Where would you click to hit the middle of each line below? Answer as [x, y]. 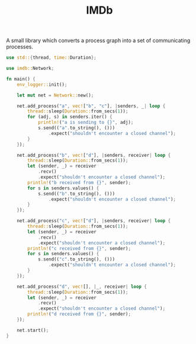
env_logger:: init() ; [42, 84]
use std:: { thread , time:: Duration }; [51, 58]
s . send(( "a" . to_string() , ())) [76, 128]
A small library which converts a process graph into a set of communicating [98, 41]
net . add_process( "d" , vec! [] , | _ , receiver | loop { [82, 287]
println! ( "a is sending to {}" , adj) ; [86, 123]
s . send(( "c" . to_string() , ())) [76, 259]
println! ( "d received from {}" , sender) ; [79, 314]
